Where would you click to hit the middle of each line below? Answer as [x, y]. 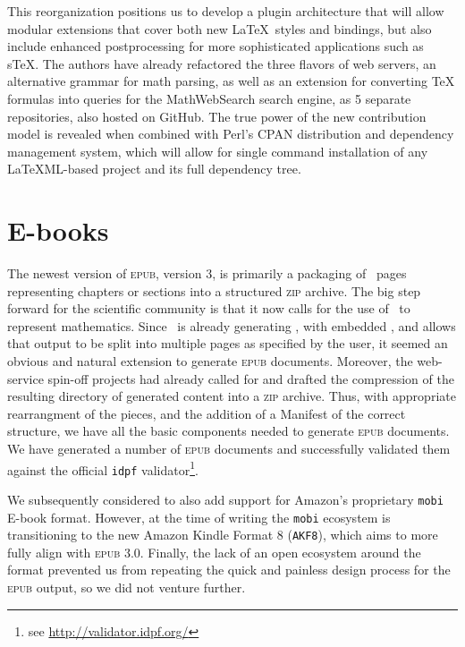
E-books [58, 230]
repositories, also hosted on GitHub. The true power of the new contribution [217, 116]
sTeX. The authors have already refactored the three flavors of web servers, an [222, 63]
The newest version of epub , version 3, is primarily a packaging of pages [207, 273]
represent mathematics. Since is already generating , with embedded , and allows [232, 325]
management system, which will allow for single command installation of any [218, 151]
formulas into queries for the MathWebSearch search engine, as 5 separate [209, 98]
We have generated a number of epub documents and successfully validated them [229, 448]
